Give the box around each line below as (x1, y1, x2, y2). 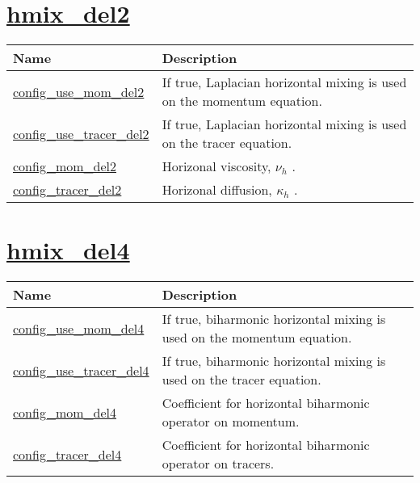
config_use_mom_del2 (13, 82, 145, 101)
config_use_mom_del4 (13, 318, 145, 338)
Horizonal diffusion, (162, 180, 272, 199)
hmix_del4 (6, 233, 130, 267)
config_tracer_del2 (13, 180, 122, 199)
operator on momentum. (162, 412, 300, 431)
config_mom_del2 (13, 157, 117, 176)
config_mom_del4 (13, 402, 117, 422)
